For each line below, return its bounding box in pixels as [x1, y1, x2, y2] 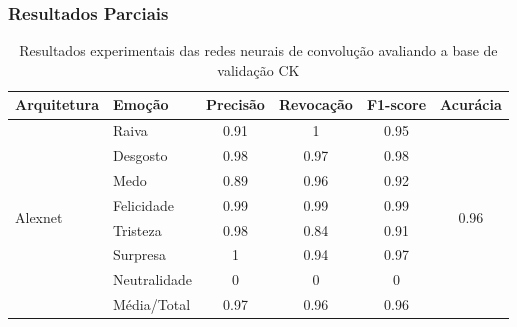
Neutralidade [113, 269, 193, 290]
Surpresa [113, 244, 167, 265]
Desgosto [113, 145, 168, 166]
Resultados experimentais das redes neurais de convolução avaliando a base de [19, 40, 498, 61]
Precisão [206, 94, 265, 115]
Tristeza [113, 219, 162, 240]
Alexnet [15, 207, 63, 228]
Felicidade [113, 194, 174, 215]
